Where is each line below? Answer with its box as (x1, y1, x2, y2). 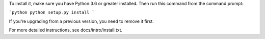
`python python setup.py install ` (9, 10, 95, 15)
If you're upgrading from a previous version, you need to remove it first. (9, 18, 154, 24)
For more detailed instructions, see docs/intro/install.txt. (9, 27, 123, 33)
